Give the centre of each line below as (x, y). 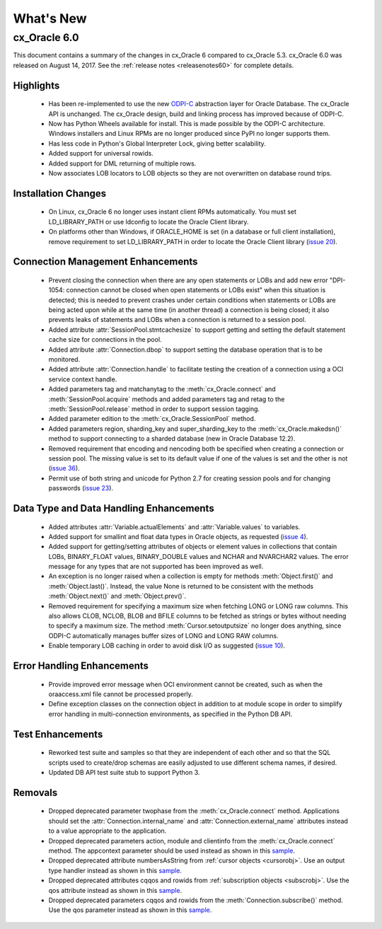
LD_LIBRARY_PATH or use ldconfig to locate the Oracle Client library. (149, 221)
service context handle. (83, 379)
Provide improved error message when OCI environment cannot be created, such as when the (186, 684)
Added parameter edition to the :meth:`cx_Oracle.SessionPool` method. (152, 419)
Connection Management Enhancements (105, 262)
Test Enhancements (58, 734)
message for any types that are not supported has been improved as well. (156, 567)
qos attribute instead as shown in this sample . (115, 890)
